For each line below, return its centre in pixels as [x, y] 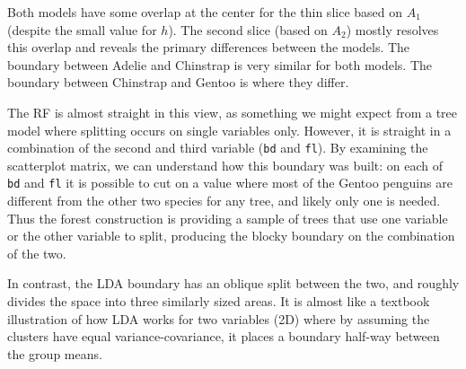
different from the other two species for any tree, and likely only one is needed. [224, 201]
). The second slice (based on [248, 29]
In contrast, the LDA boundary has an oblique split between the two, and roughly [233, 283]
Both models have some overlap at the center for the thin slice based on [205, 12]
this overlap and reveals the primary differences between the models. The [209, 47]
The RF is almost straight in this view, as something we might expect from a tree [233, 112]
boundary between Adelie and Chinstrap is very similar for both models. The [220, 64]
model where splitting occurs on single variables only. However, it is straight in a [229, 130]
